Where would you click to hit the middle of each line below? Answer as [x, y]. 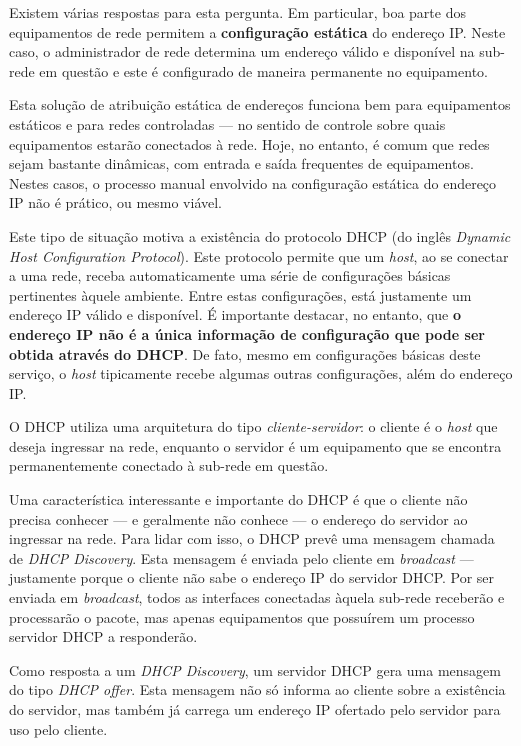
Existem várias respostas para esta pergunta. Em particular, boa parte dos [237, 12]
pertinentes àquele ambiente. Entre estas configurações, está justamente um [240, 294]
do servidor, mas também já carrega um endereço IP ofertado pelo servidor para [255, 709]
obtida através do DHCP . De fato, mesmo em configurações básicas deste [245, 353]
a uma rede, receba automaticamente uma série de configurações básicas [230, 275]
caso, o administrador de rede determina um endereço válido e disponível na [242, 51]
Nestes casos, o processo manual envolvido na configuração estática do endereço [253, 182]
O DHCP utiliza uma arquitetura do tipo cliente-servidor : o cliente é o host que [253, 426]
